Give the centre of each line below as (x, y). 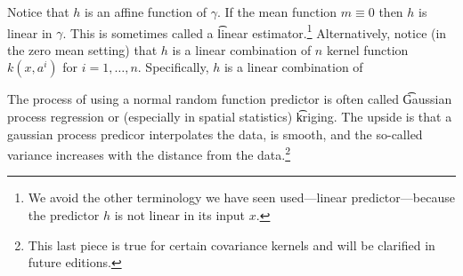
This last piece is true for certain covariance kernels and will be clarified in (231, 244)
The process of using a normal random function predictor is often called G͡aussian (230, 99)
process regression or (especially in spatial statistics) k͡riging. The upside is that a (230, 117)
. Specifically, (173, 67)
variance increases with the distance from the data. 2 (149, 153)
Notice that (38, 12)
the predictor (64, 215)
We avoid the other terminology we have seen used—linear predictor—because (241, 197)
